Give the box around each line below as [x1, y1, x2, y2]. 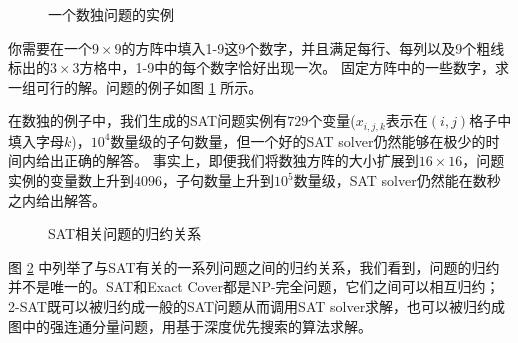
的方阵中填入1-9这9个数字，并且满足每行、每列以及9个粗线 [121, 37, 505, 58]
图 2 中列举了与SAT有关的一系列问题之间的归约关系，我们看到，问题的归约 [8, 256, 500, 277]
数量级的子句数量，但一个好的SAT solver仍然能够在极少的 [110, 130, 486, 151]
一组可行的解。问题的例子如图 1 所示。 [8, 76, 263, 97]
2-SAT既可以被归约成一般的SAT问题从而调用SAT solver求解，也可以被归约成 [8, 295, 506, 316]
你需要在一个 [8, 37, 92, 58]
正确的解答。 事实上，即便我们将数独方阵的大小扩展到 [63, 150, 419, 171]
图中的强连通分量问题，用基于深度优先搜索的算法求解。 [8, 315, 372, 336]
